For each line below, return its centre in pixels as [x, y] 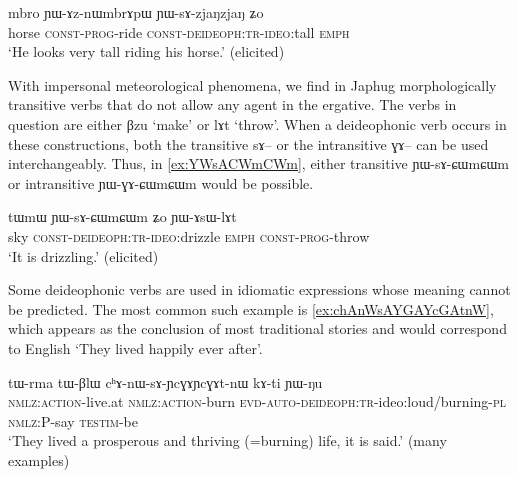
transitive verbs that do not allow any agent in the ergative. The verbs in [232, 104]
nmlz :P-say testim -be [73, 420]
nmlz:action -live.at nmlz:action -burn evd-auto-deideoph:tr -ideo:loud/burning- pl [257, 401]
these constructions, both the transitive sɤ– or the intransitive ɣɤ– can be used [248, 143]
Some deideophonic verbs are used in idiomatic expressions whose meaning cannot [259, 289]
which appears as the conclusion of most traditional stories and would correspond [257, 328]
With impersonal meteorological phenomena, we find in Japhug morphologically [252, 84]
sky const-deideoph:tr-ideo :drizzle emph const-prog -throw [189, 235]
